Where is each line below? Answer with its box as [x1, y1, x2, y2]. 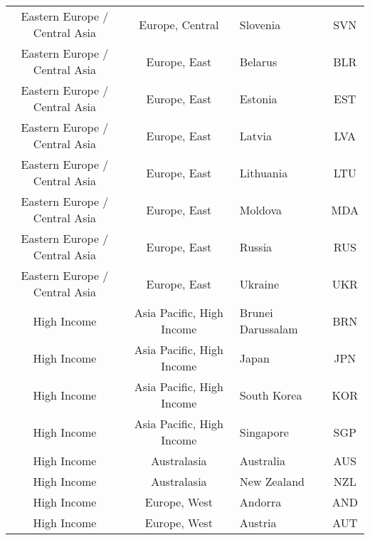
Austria [239, 514, 277, 531]
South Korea [239, 386, 302, 403]
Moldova [239, 201, 282, 218]
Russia [239, 238, 273, 255]
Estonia [239, 90, 277, 107]
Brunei [239, 304, 273, 321]
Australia [239, 452, 285, 469]
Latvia [239, 127, 272, 144]
